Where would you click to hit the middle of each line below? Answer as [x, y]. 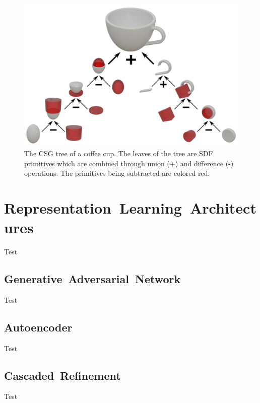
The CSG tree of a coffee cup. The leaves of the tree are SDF [119, 153]
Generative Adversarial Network [92, 279]
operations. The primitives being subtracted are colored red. [117, 173]
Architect [223, 207]
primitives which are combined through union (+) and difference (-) [129, 163]
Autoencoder [38, 327]
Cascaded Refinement [62, 375]
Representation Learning [93, 207]
